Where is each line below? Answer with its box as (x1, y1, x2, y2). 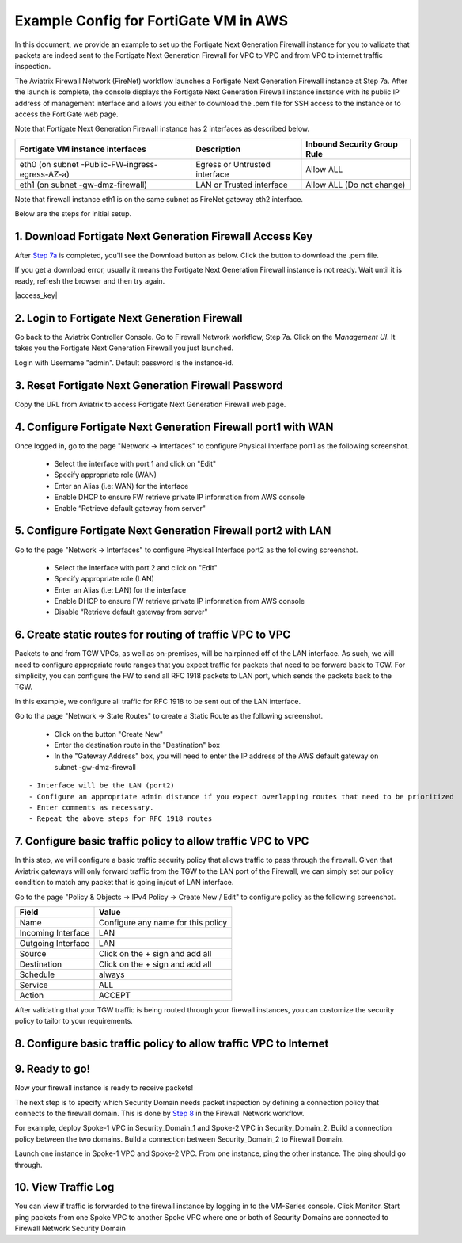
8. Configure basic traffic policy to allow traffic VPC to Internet (14, 1037, 329, 1050)
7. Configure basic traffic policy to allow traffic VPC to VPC (14, 834, 309, 848)
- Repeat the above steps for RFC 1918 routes (28, 814, 213, 823)
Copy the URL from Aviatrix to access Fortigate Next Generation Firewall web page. (14, 399, 286, 409)
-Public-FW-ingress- (80, 158, 158, 170)
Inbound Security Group (305, 139, 399, 150)
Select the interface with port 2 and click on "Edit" (54, 562, 218, 572)
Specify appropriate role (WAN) (54, 470, 157, 479)
